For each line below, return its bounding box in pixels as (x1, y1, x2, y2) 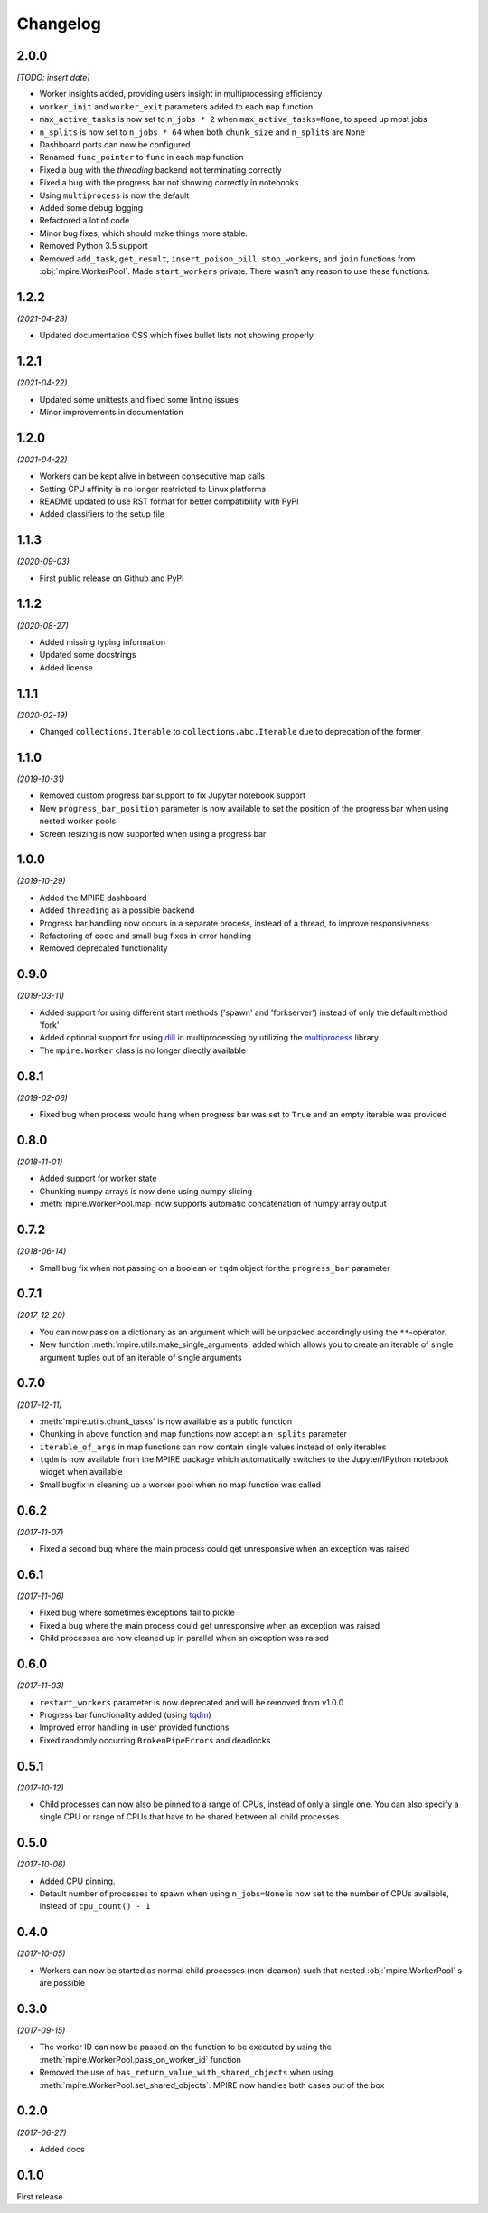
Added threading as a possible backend (39, 905, 195, 916)
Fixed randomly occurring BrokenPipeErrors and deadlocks (39, 1734, 271, 1745)
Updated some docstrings (39, 650, 136, 660)
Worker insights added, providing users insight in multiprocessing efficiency (39, 89, 323, 100)
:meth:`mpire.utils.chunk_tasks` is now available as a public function (39, 1416, 293, 1427)
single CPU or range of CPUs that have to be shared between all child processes (39, 1811, 340, 1822)
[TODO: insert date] (16, 72, 90, 83)
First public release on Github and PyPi (39, 573, 184, 584)
